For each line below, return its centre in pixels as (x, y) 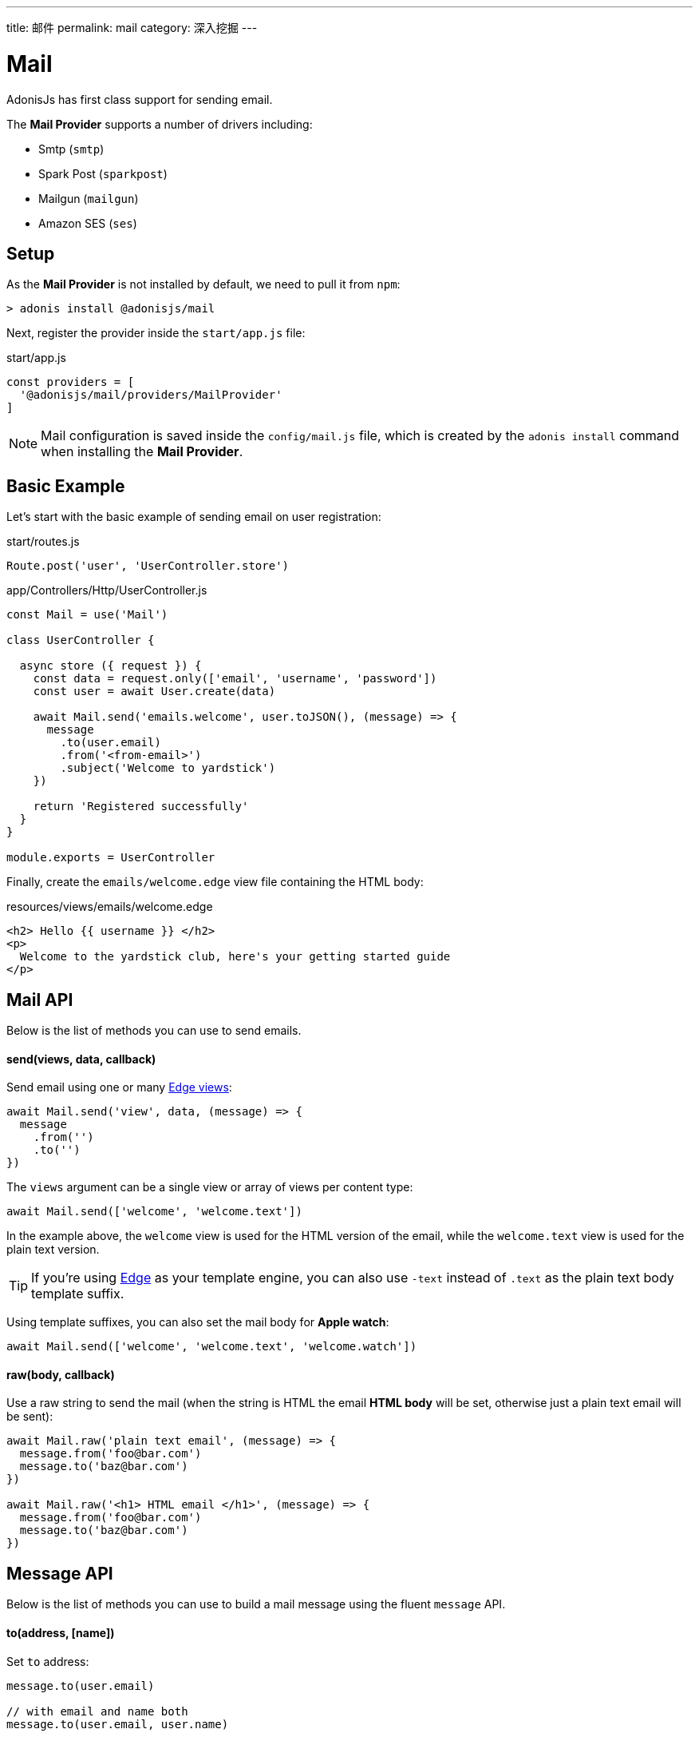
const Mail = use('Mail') (87, 615)
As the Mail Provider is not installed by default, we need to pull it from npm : (203, 284)
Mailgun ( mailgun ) (89, 198)
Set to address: (48, 1661)
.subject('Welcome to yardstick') (168, 768)
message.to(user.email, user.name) (118, 1724)
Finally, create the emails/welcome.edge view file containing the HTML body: (215, 882)
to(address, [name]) (61, 1632)
